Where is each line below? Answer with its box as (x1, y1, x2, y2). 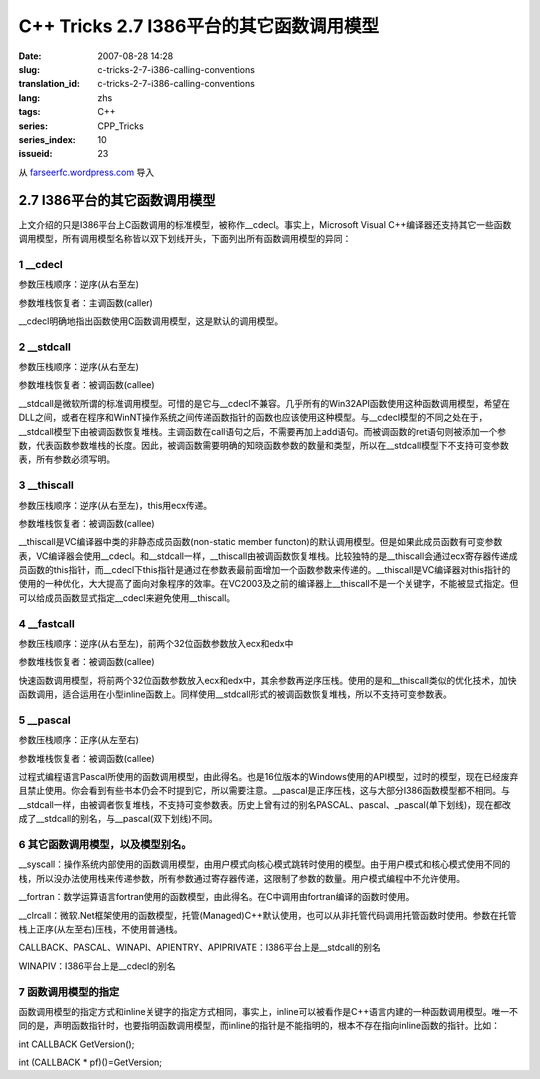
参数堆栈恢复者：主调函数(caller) (18, 296, 154, 309)
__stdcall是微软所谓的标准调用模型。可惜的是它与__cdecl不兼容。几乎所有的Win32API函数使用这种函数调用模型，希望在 (18, 397, 510, 409)
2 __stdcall (18, 340, 72, 354)
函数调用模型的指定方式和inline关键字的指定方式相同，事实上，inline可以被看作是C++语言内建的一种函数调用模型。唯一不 (18, 1005, 519, 1017)
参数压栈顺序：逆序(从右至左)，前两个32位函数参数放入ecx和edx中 (18, 638, 294, 649)
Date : (18, 50, 42, 62)
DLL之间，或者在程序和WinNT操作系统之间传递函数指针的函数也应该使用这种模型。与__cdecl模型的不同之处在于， (18, 411, 488, 424)
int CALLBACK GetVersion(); (18, 1038, 135, 1050)
